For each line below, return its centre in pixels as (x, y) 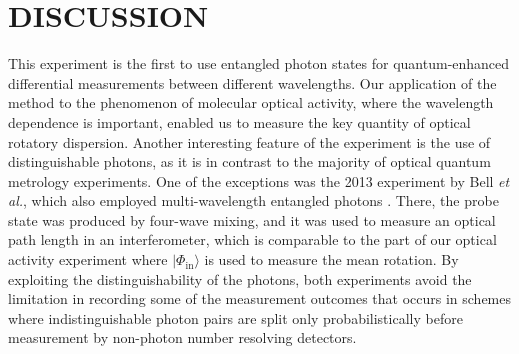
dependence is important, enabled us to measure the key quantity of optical (239, 121)
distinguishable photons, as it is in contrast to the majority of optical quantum (249, 161)
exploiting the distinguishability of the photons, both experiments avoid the (240, 278)
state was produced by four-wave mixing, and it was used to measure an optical (252, 219)
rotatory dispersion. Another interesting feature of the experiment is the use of (249, 141)
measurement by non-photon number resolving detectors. (182, 337)
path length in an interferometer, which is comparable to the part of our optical (252, 239)
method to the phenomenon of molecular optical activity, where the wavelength (251, 102)
